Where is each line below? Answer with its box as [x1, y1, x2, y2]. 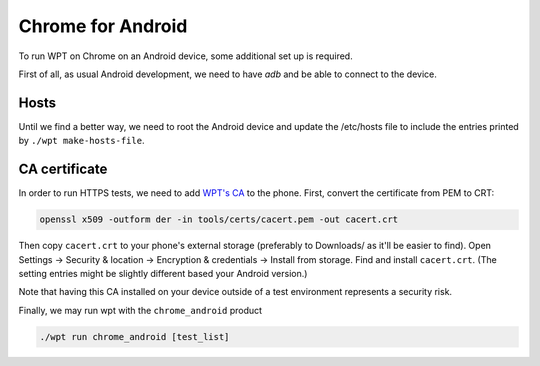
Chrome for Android [18, 15, 188, 37]
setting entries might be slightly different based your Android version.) [18, 267, 308, 279]
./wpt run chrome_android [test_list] [39, 331, 230, 342]
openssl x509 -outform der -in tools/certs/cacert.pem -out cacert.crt [39, 214, 399, 225]
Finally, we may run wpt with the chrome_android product [18, 304, 263, 316]
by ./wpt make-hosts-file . [18, 135, 145, 147]
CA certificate [18, 161, 108, 178]
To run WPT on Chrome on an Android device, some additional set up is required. [18, 50, 354, 62]
